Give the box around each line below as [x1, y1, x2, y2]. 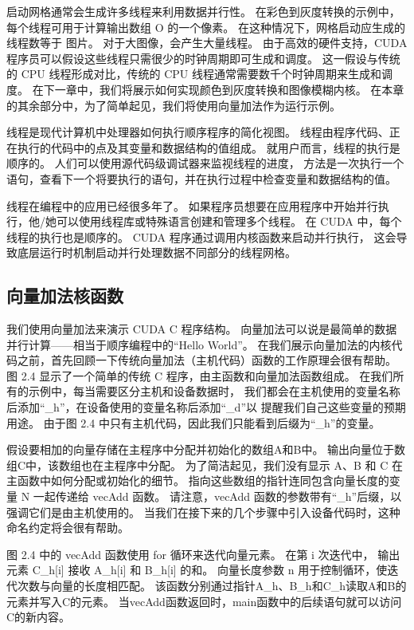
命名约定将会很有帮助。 [6, 519, 129, 536]
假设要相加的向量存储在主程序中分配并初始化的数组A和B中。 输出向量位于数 [6, 441, 406, 458]
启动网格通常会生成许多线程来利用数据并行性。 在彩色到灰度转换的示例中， [6, 3, 400, 19]
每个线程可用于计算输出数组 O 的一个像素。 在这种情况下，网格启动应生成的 [6, 18, 405, 35]
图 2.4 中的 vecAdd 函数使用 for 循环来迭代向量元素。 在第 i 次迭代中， [6, 545, 374, 562]
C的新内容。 [6, 608, 71, 625]
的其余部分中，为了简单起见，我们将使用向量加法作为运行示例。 [6, 96, 341, 113]
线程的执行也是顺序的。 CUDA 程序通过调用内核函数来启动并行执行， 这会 [6, 228, 396, 245]
